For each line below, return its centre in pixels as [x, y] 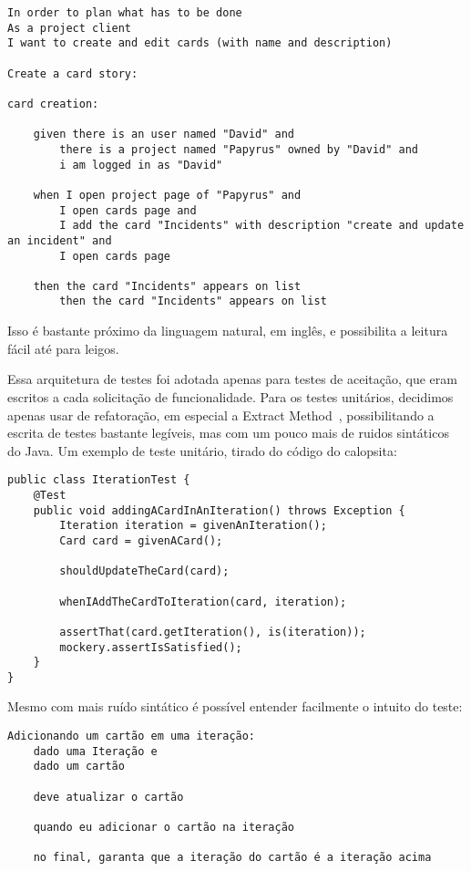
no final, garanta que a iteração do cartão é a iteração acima [232, 858]
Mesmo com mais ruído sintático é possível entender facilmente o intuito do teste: [235, 706]
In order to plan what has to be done [125, 13]
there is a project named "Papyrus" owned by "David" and [239, 149]
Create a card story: [73, 73]
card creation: [53, 104]
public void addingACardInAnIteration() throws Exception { [219, 510]
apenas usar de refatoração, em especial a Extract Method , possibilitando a [221, 415]
